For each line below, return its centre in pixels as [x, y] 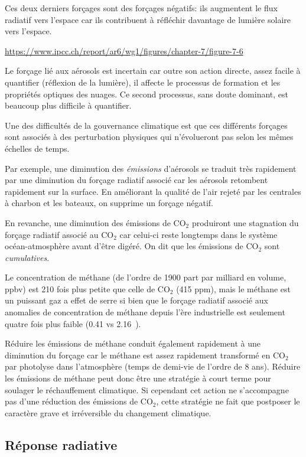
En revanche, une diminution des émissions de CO [95, 222]
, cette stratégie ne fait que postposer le [228, 401]
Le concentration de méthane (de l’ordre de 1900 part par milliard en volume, [146, 277]
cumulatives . [27, 257]
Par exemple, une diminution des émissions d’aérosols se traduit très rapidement [151, 168]
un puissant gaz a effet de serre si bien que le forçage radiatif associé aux [136, 300]
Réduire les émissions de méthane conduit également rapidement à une [133, 343]
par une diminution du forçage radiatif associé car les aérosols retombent [136, 180]
